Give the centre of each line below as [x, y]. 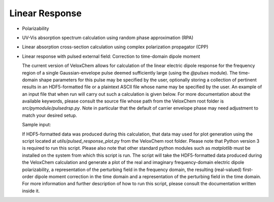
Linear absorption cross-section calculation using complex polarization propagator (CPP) [115, 47]
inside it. [31, 191]
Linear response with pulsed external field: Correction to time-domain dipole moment [111, 56]
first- [248, 170]
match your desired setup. [49, 115]
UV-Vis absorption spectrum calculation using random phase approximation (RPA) [108, 38]
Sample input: [37, 125]
